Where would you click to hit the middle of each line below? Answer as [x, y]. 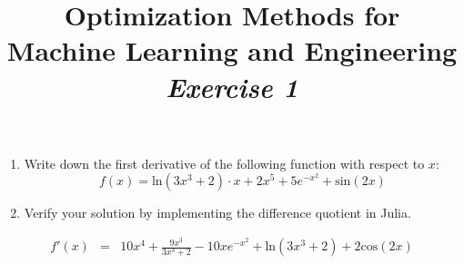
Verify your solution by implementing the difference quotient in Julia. [217, 213]
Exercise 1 [232, 86]
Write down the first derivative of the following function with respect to [224, 163]
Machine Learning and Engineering [232, 50]
